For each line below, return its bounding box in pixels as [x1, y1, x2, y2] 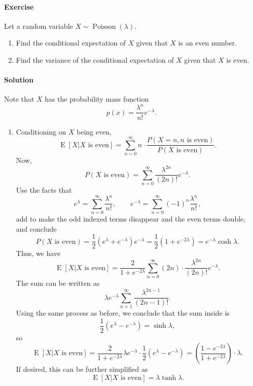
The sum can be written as [16, 278, 100, 288]
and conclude [16, 223, 57, 234]
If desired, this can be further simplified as [16, 364, 148, 374]
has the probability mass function [45, 94, 149, 104]
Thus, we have [16, 248, 61, 259]
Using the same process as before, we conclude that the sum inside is [16, 308, 230, 318]
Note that [4, 94, 34, 104]
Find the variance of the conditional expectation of [16, 54, 174, 65]
